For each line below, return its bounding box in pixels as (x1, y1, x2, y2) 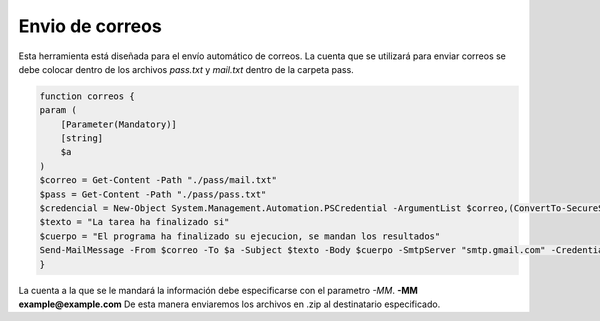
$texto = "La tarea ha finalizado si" (39, 216, 230, 228)
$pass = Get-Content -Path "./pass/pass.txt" (39, 188, 267, 200)
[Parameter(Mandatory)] (60, 118, 177, 130)
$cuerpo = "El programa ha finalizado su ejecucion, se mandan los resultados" (39, 230, 441, 242)
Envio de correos (18, 15, 162, 37)
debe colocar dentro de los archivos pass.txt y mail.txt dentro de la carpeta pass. (18, 63, 354, 75)
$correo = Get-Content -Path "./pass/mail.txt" (39, 175, 277, 186)
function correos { (39, 90, 135, 102)
